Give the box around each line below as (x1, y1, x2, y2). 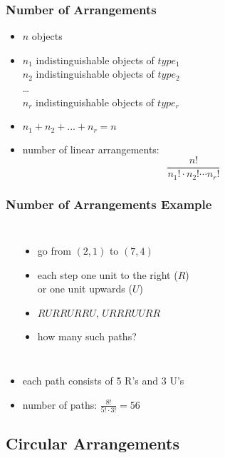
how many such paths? (37, 329, 137, 344)
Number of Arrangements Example (6, 195, 212, 213)
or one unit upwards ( (37, 281, 132, 296)
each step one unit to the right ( (37, 267, 178, 282)
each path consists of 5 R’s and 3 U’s (22, 372, 184, 387)
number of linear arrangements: (22, 141, 159, 156)
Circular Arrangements (6, 432, 179, 454)
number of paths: (22, 397, 98, 412)
